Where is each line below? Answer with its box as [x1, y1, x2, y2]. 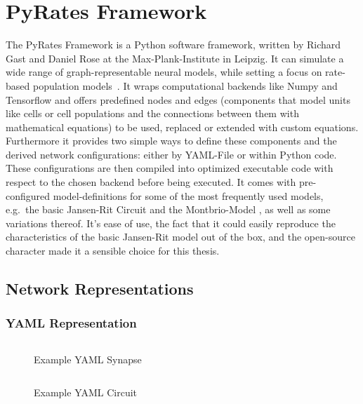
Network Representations [6, 278, 194, 299]
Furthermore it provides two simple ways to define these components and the [6, 133, 337, 148]
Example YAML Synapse [34, 351, 142, 366]
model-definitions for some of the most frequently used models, [53, 188, 324, 203]
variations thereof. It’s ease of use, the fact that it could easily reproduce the [6, 215, 336, 230]
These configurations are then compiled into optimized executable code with [6, 161, 334, 175]
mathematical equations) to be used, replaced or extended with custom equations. [6, 119, 359, 134]
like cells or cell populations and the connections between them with [6, 106, 299, 121]
